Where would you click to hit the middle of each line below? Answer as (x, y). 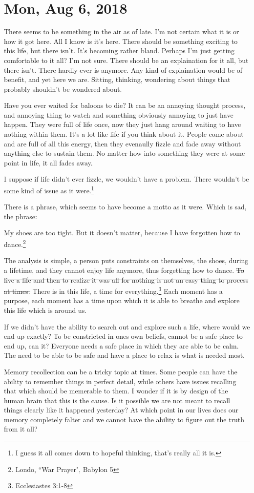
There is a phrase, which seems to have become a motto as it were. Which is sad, (125, 207)
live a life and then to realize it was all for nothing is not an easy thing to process (126, 279)
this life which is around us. (45, 310)
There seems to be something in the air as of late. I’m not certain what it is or (122, 31)
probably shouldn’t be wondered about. (63, 89)
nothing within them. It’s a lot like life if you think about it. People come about (124, 134)
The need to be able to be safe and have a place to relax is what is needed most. (124, 355)
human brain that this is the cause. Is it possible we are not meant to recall (117, 400)
